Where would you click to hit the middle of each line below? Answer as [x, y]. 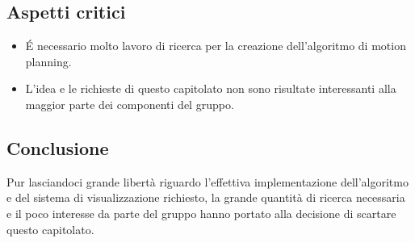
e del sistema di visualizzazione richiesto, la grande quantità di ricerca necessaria [206, 197]
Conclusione [58, 147]
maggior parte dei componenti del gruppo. [130, 104]
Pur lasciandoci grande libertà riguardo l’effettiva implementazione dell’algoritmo [207, 181]
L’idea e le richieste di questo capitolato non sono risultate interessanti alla [211, 88]
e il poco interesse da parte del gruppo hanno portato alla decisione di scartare [201, 213]
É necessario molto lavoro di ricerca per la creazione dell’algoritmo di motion [216, 46]
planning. [48, 61]
